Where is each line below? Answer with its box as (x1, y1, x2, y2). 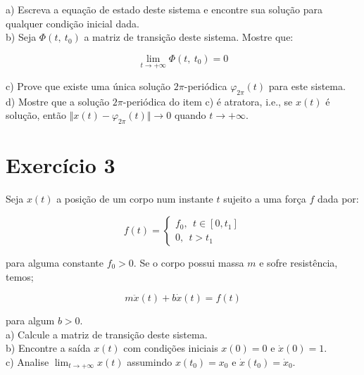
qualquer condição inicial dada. (6, 15, 139, 30)
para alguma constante (6, 255, 103, 269)
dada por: (317, 191, 359, 206)
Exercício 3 (6, 151, 115, 179)
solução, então (6, 108, 67, 122)
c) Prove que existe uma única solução (6, 79, 171, 93)
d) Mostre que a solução (6, 94, 110, 108)
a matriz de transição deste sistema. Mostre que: (84, 30, 294, 44)
